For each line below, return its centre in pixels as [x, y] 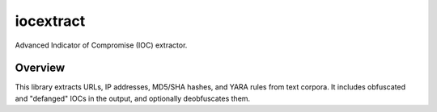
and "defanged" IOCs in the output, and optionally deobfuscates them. [133, 98]
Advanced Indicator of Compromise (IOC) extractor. [101, 45]
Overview [40, 68]
